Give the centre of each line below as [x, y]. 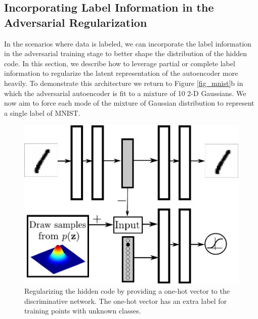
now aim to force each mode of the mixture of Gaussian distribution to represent [129, 103]
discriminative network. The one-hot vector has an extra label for [126, 301]
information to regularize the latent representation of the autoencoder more [121, 73]
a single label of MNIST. [42, 112]
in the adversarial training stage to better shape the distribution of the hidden [126, 53]
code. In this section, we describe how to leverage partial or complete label [120, 63]
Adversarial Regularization [76, 22]
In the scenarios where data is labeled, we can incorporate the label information [128, 43]
